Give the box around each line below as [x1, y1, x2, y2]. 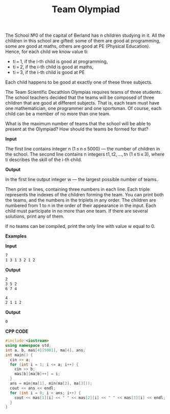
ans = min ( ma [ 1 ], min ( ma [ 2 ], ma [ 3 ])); [10, 381, 93, 386]
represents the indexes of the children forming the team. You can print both [5, 192, 164, 198]
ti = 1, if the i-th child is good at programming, [12, 59, 108, 65]
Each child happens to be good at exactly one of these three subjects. [5, 79, 153, 85]
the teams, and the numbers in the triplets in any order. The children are [5, 197, 157, 203]
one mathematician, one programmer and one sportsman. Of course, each [5, 106, 162, 112]
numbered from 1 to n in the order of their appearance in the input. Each [5, 202, 157, 209]
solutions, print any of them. [5, 213, 65, 220]
